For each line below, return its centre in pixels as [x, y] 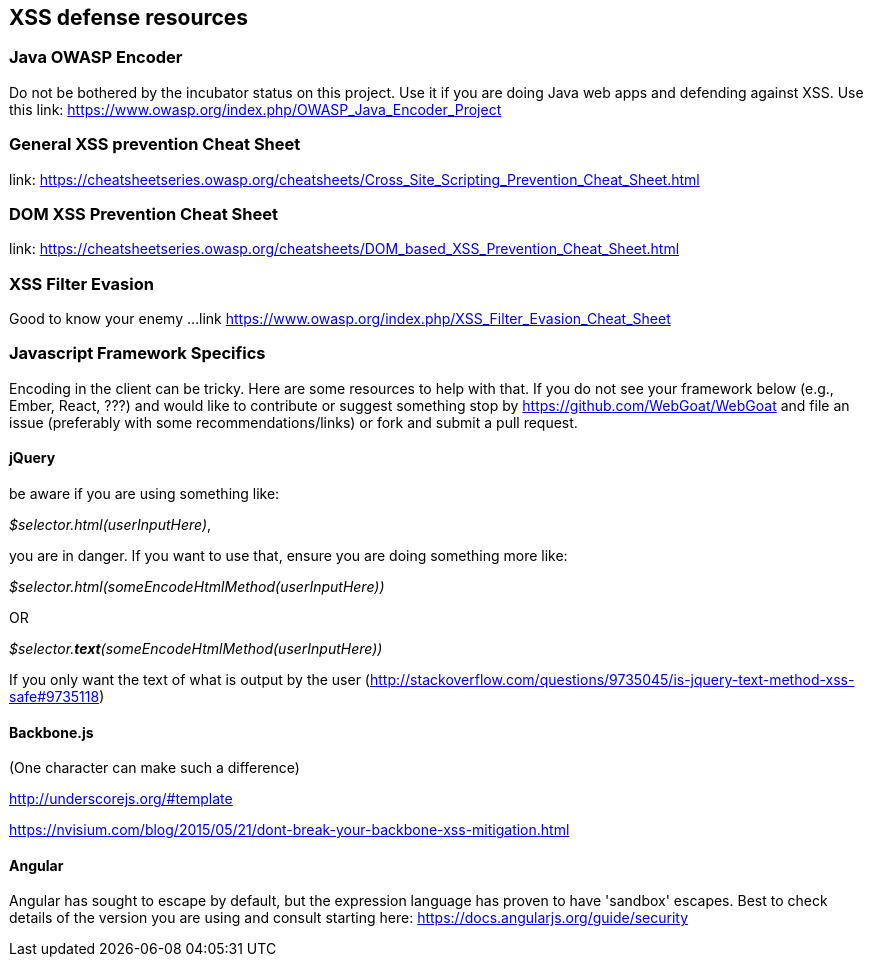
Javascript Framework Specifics [137, 353]
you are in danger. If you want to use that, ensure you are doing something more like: [288, 556]
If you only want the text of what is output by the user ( [189, 680]
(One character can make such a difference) [154, 768]
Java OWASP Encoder [96, 57]
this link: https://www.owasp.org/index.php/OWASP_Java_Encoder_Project [255, 109]
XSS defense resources [129, 17]
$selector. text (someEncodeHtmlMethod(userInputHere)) [196, 649]
